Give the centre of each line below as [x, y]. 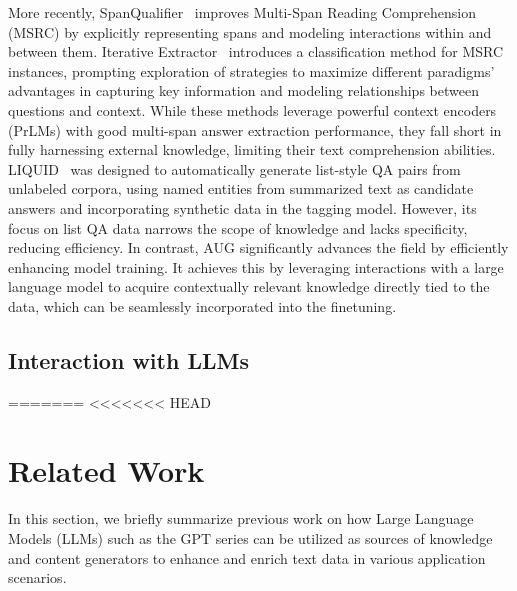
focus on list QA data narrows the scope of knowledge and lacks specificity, [238, 227]
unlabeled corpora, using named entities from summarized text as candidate [241, 188]
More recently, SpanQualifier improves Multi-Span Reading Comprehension [242, 12]
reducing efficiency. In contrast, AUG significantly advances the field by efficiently [258, 247]
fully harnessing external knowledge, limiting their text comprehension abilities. [252, 149]
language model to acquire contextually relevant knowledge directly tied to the [249, 286]
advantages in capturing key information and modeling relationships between [243, 90]
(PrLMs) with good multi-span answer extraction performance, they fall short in [255, 129]
